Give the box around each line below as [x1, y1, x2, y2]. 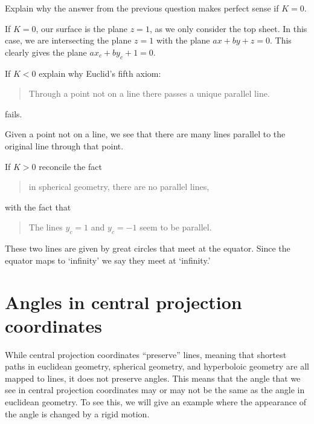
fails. [5, 107, 22, 120]
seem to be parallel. [139, 221, 212, 233]
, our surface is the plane [36, 22, 128, 34]
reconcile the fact [39, 160, 102, 172]
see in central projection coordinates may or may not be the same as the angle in [5, 383, 305, 396]
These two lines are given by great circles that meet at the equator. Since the [5, 242, 290, 255]
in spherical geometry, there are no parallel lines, [28, 180, 210, 193]
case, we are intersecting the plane [5, 34, 132, 47]
